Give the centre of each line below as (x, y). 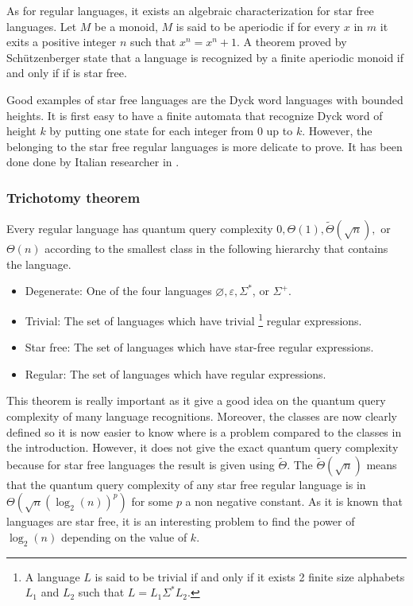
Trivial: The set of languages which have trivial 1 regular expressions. (193, 319)
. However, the (337, 131)
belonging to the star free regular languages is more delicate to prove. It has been (205, 146)
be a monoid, (126, 26)
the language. (39, 264)
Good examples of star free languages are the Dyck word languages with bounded (205, 99)
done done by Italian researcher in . (93, 162)
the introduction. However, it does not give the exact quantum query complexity (203, 447)
